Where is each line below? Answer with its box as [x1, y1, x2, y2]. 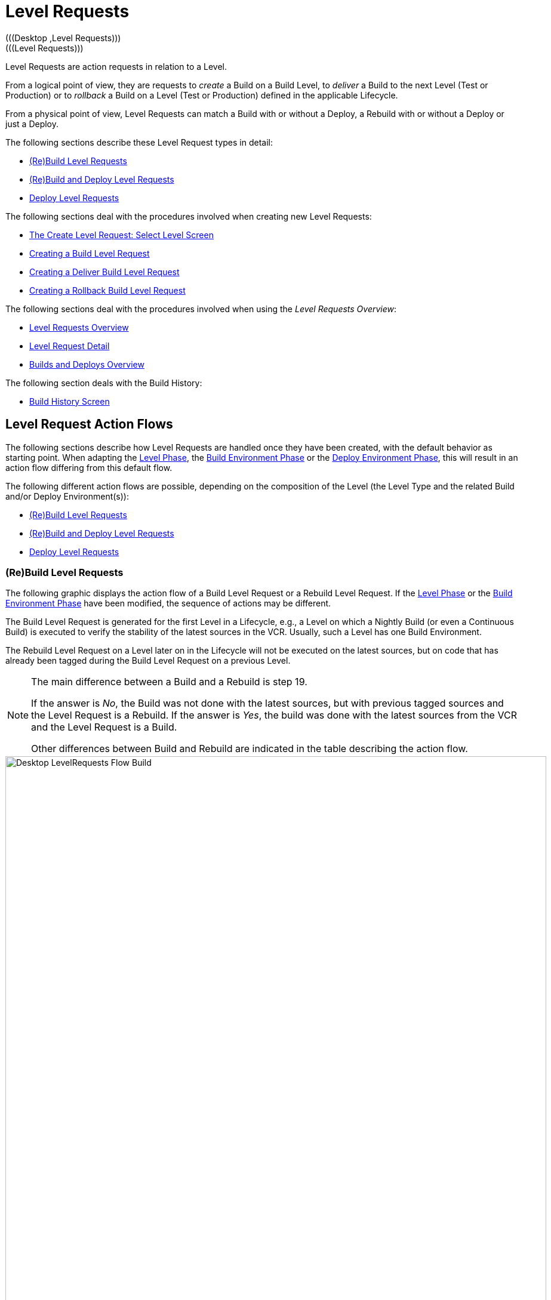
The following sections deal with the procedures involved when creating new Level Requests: [5, 211, 372, 221]
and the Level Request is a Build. [31, 721, 177, 734]
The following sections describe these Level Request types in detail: [5, 137, 273, 147]
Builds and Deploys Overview [29, 359, 144, 369]
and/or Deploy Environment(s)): [5, 491, 129, 501]
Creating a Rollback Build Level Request [29, 285, 186, 295]
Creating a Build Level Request [29, 248, 150, 258]
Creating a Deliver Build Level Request [29, 266, 180, 277]
